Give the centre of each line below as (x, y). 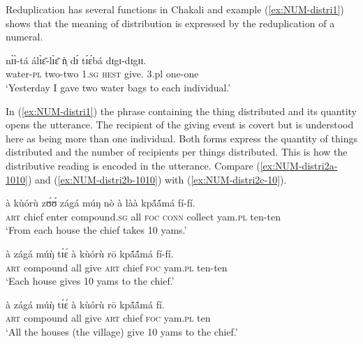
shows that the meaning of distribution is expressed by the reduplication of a (170, 23)
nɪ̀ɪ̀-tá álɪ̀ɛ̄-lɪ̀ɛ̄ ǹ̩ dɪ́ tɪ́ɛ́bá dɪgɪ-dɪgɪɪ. (76, 60)
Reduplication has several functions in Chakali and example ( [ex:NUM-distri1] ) (175, 9)
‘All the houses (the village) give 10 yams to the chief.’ (122, 331)
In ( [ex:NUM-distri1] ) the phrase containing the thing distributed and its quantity (181, 111)
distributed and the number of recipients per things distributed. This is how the (177, 152)
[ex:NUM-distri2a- (299, 165)
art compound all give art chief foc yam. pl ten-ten (117, 267)
